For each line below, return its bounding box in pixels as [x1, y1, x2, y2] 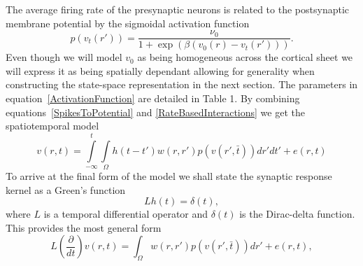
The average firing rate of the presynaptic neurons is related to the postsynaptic [6, 2, 350, 16]
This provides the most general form [6, 220, 162, 234]
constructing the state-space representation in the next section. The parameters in [6, 77, 358, 92]
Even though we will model [6, 50, 122, 64]
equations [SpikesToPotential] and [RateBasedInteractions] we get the [6, 104, 305, 119]
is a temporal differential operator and [43, 206, 208, 221]
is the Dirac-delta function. [239, 206, 355, 221]
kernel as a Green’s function [6, 182, 126, 197]
